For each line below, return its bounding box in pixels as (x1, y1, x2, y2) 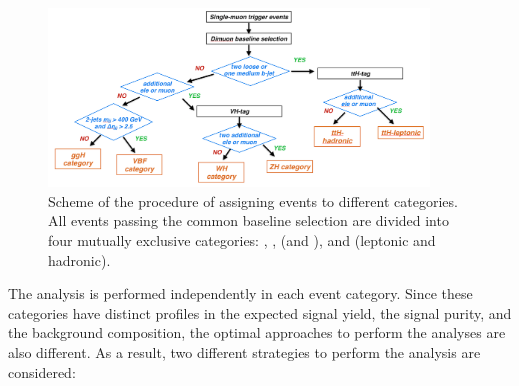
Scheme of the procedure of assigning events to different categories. (48, 190, 458, 211)
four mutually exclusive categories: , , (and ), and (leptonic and (48, 230, 436, 251)
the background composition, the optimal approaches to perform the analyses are (8, 322, 506, 343)
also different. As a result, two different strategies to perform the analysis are (8, 341, 481, 362)
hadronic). (48, 249, 111, 270)
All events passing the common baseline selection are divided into (48, 210, 449, 231)
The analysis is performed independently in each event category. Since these (8, 283, 473, 304)
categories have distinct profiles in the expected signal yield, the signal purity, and (8, 302, 512, 323)
